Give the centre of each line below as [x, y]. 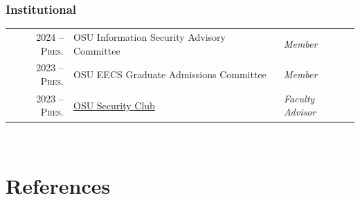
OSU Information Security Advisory [150, 36]
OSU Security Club [114, 105]
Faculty [299, 98]
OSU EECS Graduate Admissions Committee [170, 74]
